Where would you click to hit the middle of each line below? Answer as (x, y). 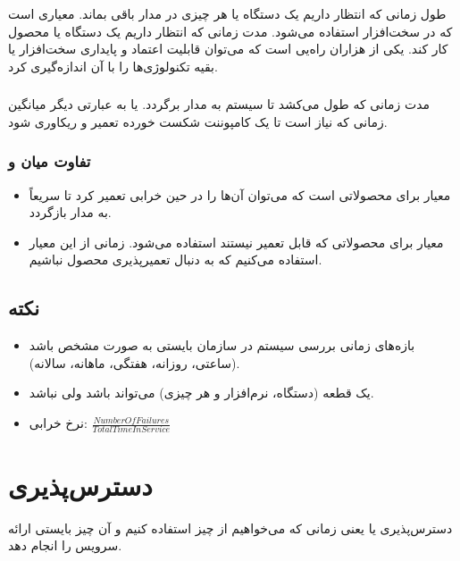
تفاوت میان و (50, 161)
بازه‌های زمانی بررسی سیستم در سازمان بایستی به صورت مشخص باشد (222, 345)
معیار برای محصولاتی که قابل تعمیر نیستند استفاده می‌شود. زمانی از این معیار (236, 242)
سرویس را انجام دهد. (65, 545)
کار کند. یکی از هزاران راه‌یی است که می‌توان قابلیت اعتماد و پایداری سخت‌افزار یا (228, 49)
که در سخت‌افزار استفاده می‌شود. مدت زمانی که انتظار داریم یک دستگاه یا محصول (230, 31)
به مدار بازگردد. (70, 212)
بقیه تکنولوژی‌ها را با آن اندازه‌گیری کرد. (113, 66)
